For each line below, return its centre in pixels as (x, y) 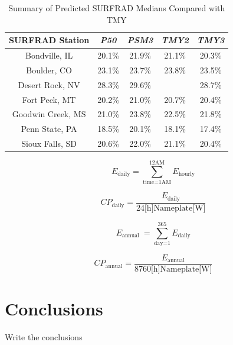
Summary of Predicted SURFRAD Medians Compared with (117, 8)
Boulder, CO (49, 70)
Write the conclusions (44, 337)
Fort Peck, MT (49, 99)
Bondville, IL (49, 55)
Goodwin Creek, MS (49, 114)
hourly (187, 174)
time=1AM (157, 183)
